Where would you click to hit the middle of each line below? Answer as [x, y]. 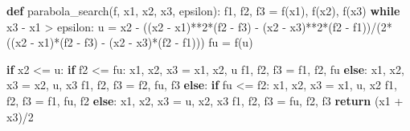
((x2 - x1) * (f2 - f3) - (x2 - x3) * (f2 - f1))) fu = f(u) [130, 42]
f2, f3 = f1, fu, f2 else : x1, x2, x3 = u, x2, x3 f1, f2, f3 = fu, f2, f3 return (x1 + [205, 100]
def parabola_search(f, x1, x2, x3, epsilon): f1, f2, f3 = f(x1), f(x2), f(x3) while [203, 10]
